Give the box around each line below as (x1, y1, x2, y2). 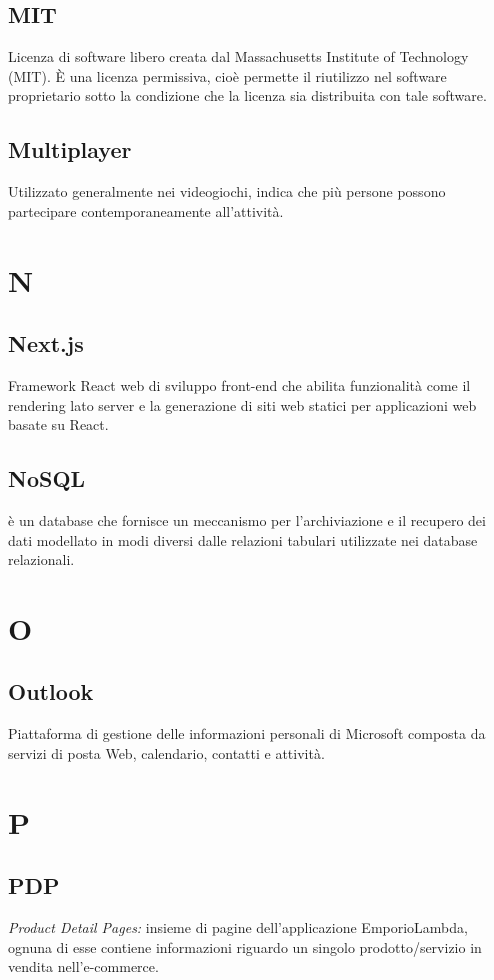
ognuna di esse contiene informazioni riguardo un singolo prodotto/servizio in (8, 936, 482, 957)
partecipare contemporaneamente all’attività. (8, 200, 284, 221)
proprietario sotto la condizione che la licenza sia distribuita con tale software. (8, 85, 487, 106)
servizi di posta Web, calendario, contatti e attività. (8, 742, 325, 763)
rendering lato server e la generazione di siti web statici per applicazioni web (8, 394, 477, 415)
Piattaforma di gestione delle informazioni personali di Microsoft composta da (8, 723, 486, 744)
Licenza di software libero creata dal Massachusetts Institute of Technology (8, 46, 469, 67)
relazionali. (8, 549, 75, 570)
